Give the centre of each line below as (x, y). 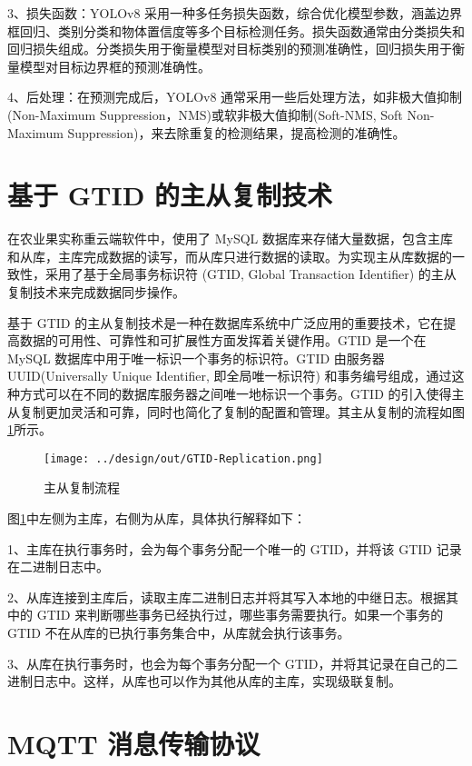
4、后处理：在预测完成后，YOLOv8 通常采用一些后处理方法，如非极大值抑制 (235, 97)
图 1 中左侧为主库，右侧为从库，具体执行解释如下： (157, 518)
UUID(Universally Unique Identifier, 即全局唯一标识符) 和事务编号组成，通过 (230, 376)
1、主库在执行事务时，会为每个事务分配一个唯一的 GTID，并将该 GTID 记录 (235, 548)
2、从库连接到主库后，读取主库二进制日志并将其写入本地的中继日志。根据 (226, 597)
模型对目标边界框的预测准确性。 (115, 66)
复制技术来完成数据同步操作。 (96, 292)
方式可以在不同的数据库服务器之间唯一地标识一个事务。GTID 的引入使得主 (242, 394)
